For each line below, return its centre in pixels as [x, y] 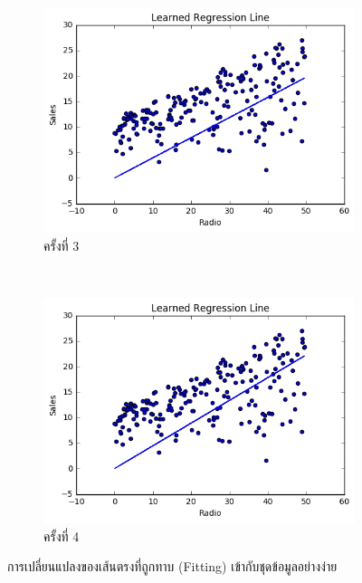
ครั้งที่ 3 [62, 245]
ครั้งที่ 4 [62, 535]
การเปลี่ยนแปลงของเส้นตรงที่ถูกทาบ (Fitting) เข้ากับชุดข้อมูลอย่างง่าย [172, 566]
